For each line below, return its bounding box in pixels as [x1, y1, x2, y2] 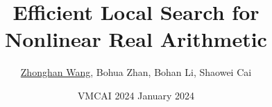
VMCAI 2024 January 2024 [77, 88, 195, 102]
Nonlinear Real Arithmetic [5, 25, 267, 53]
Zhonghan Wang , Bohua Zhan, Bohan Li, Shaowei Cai [20, 65, 252, 79]
